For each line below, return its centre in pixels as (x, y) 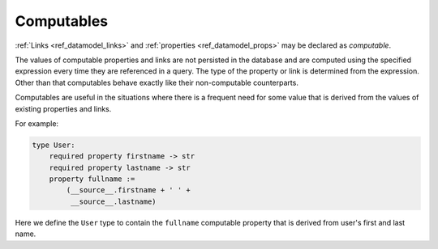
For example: (37, 123)
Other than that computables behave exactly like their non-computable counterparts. (157, 82)
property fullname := (92, 179)
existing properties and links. (63, 108)
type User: (54, 145)
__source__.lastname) (114, 201)
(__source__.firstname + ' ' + (128, 190)
